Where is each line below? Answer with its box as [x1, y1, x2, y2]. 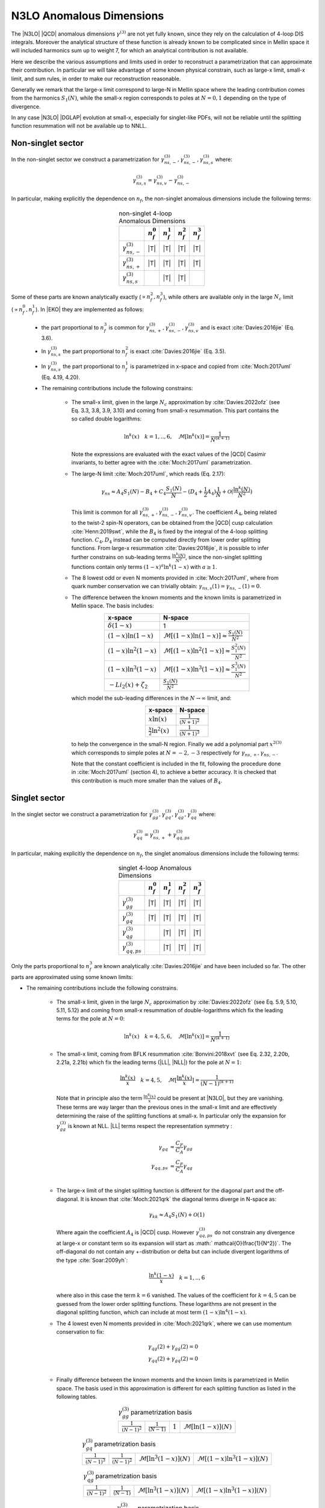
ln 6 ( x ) [143, 1092, 156, 1099]
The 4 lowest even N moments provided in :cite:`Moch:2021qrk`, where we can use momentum [56, 1320, 292, 1327]
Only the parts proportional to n [11, 963, 90, 970]
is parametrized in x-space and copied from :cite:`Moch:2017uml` [130, 363, 292, 370]
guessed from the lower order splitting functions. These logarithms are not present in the [56, 1300, 277, 1307]
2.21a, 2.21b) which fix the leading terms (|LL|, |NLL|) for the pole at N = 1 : [56, 1059, 242, 1066]
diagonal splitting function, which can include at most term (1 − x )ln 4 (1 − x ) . [56, 1308, 247, 1316]
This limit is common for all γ [71, 508, 143, 516]
